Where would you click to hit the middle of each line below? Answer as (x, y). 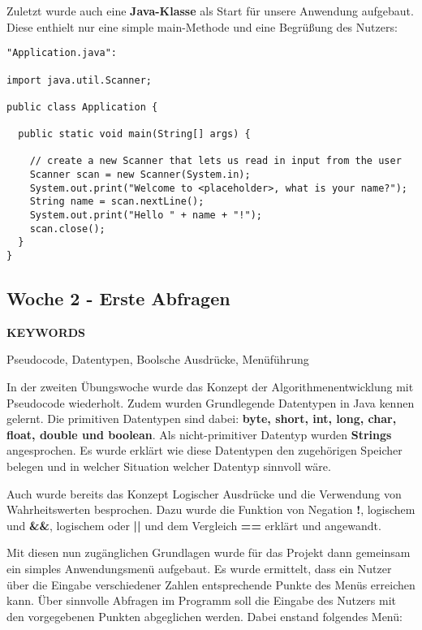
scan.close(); (67, 229)
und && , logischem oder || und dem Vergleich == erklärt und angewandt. (194, 525)
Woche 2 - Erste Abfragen (118, 298)
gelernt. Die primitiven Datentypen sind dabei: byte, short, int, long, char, (202, 419)
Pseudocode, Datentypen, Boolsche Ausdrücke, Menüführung (158, 359)
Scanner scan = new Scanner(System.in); (140, 175)
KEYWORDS (46, 332)
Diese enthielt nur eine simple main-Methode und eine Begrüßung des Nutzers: (202, 26)
